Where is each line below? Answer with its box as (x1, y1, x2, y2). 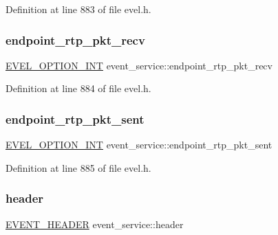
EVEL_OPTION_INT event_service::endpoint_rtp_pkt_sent (6, 137, 272, 152)
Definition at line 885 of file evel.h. (6, 160, 151, 175)
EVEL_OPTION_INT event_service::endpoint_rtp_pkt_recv (6, 58, 272, 72)
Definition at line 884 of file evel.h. (6, 81, 151, 96)
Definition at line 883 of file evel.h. (6, 2, 151, 16)
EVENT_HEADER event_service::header (6, 216, 184, 231)
